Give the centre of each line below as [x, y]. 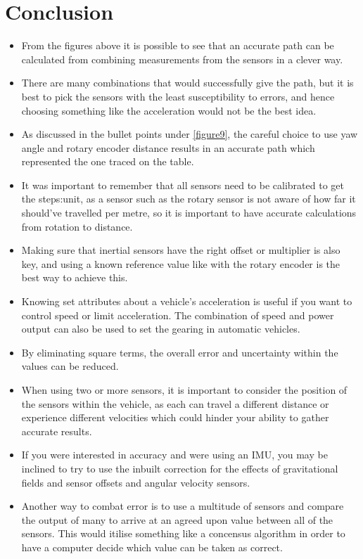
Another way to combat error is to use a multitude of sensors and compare [183, 506]
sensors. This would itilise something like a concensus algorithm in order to [183, 533]
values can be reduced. [70, 366]
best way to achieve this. [75, 277]
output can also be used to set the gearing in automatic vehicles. [161, 329]
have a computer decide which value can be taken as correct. [152, 547]
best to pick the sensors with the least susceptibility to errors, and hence [178, 96]
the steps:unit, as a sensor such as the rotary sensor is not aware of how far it [189, 199]
